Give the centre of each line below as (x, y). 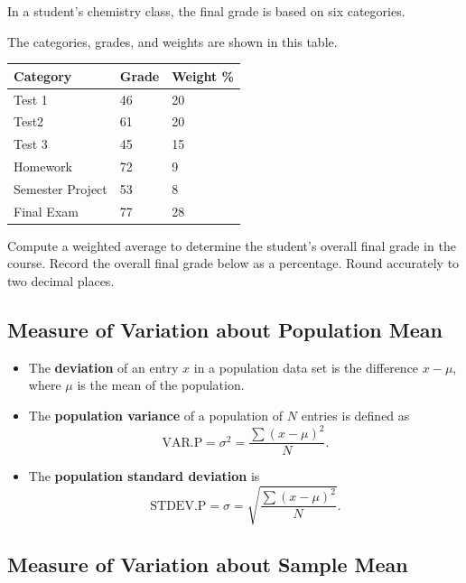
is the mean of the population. (161, 385)
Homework (43, 167)
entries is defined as (355, 416)
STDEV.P (178, 506)
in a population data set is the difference (306, 367)
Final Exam (46, 211)
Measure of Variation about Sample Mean (208, 564)
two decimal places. (61, 281)
